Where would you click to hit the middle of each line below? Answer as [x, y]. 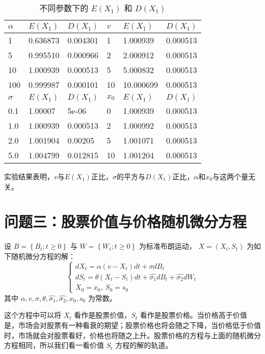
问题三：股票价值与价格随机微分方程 [126, 221]
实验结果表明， [29, 176]
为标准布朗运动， [167, 246]
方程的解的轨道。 [144, 345]
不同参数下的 [64, 8]
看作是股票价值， [103, 315]
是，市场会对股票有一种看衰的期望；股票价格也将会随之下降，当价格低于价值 [132, 325]
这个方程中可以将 [33, 315]
